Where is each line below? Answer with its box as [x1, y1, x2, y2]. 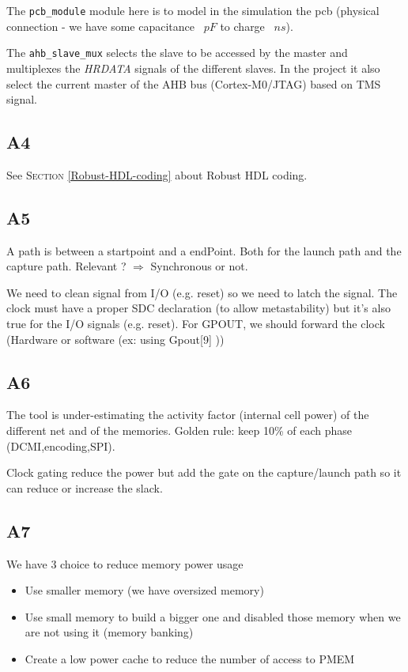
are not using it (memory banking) [25, 624, 194, 640]
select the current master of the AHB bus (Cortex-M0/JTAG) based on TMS [6, 75, 381, 92]
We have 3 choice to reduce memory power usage [6, 555, 244, 572]
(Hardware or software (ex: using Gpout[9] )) [6, 330, 225, 347]
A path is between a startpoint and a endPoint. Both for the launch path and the [6, 242, 402, 259]
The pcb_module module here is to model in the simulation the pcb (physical [6, 2, 380, 18]
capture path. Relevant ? [6, 258, 127, 274]
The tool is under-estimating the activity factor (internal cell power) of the [6, 406, 369, 423]
